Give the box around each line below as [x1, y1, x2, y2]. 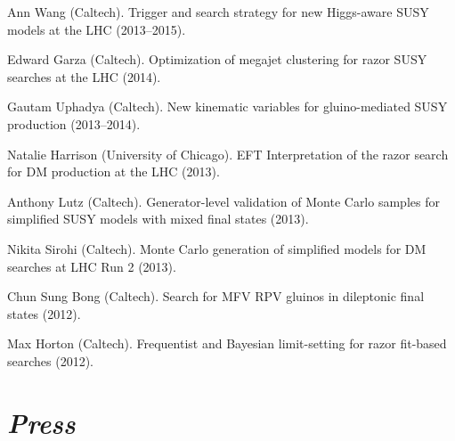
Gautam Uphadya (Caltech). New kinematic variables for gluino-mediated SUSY [7, 97, 448, 116]
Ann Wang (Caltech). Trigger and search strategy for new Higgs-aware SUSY [7, 3, 429, 20]
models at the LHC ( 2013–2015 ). [7, 20, 186, 38]
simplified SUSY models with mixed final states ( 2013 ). [7, 209, 309, 228]
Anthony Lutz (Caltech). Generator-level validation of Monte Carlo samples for [7, 192, 440, 210]
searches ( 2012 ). [7, 351, 94, 370]
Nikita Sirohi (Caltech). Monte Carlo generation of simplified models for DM [7, 239, 427, 257]
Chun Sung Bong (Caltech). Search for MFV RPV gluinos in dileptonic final [7, 287, 425, 306]
